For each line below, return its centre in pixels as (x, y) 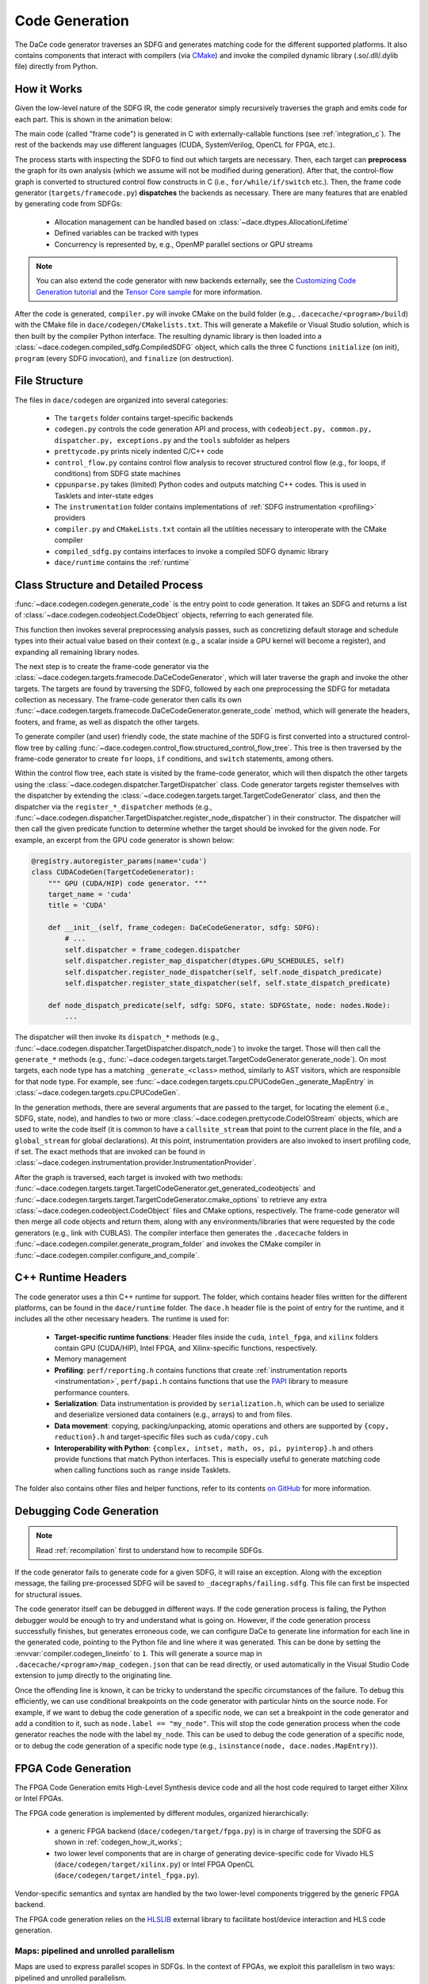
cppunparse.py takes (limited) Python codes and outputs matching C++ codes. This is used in (210, 485)
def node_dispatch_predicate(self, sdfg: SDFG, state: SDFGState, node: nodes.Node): (220, 1005)
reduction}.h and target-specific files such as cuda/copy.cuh (161, 1437)
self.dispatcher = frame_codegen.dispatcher (153, 950)
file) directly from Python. (56, 67)
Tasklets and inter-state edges (104, 495)
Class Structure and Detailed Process (109, 584)
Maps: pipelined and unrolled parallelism (95, 1951)
